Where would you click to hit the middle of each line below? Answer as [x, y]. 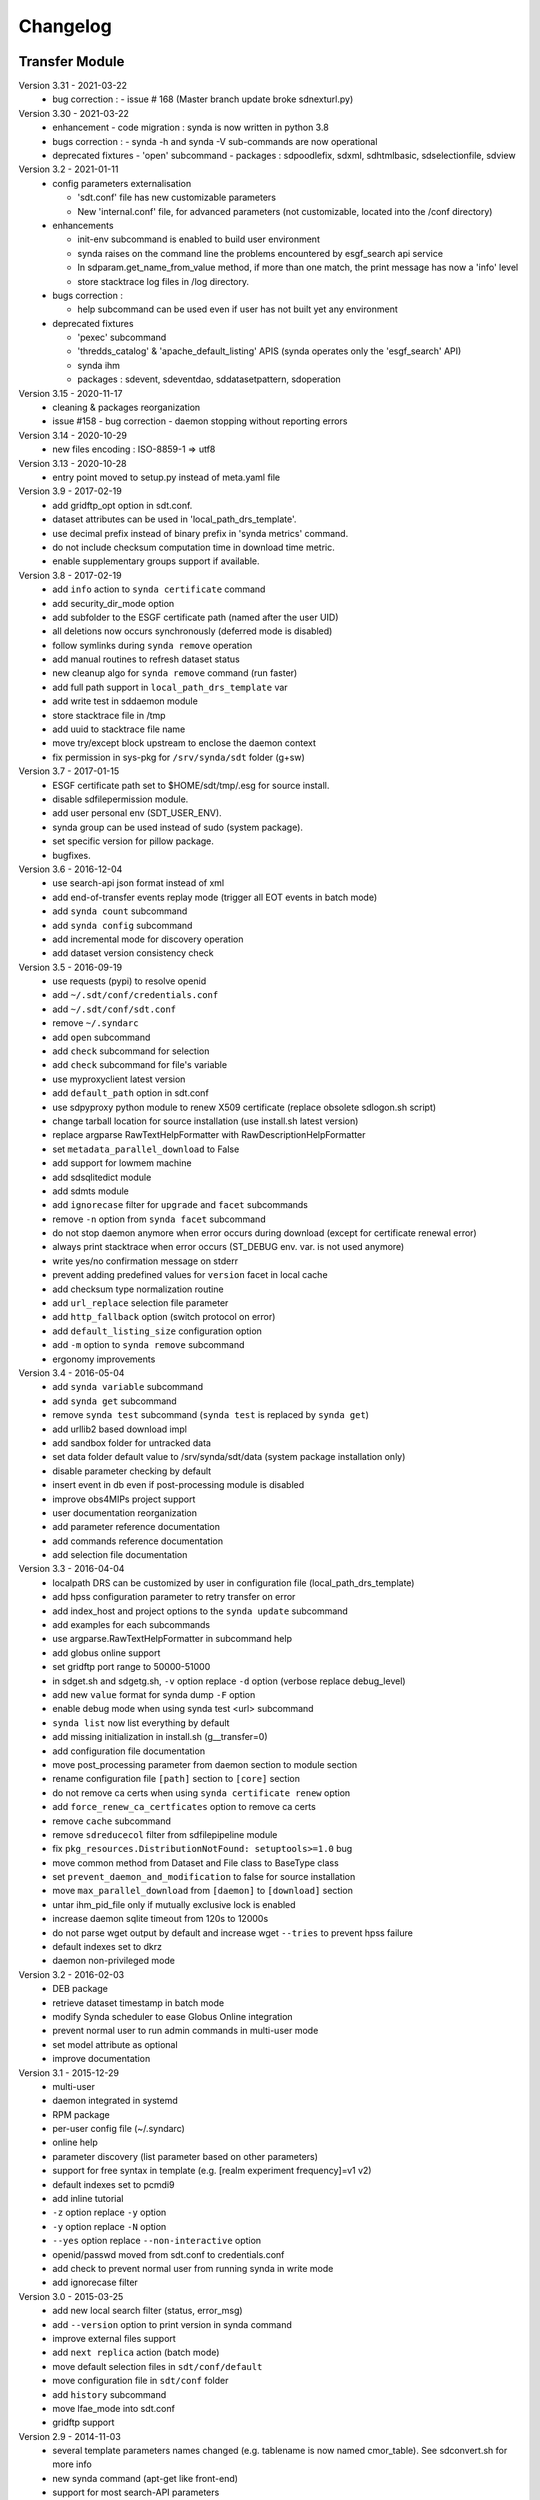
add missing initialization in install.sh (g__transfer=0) [160, 1737]
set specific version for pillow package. [133, 841]
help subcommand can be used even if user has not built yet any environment [238, 309]
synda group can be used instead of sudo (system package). [178, 827]
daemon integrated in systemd [115, 2101]
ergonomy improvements [104, 1359]
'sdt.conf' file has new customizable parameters [177, 197]
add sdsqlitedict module [102, 1177]
